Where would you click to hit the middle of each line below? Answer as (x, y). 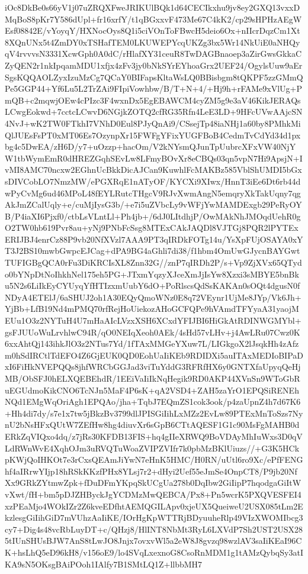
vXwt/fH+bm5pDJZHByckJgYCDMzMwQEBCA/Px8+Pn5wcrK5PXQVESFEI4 (153, 494)
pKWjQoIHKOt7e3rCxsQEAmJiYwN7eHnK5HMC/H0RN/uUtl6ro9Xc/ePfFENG (154, 459)
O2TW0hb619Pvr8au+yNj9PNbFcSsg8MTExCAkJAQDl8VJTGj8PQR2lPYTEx (152, 228)
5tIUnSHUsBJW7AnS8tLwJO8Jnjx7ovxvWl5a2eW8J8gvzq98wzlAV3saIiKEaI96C (153, 541)
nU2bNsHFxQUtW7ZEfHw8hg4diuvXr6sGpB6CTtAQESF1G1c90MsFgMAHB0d (152, 425)
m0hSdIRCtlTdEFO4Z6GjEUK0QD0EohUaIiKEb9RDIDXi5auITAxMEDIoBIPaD (154, 355)
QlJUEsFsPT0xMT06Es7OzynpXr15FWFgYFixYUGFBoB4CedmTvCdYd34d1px (153, 135)
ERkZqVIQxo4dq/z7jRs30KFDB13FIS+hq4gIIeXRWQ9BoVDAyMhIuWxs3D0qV (154, 436)
